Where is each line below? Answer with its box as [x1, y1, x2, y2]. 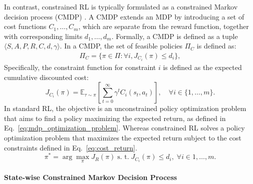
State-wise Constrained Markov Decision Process [4, 172, 177, 182]
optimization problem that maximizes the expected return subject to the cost [4, 132, 241, 143]
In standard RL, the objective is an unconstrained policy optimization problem [4, 103, 246, 113]
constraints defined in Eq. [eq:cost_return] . [4, 142, 137, 152]
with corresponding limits [4, 30, 83, 41]
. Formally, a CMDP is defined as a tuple [111, 30, 238, 41]
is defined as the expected [163, 62, 242, 72]
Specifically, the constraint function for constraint [4, 62, 156, 72]
